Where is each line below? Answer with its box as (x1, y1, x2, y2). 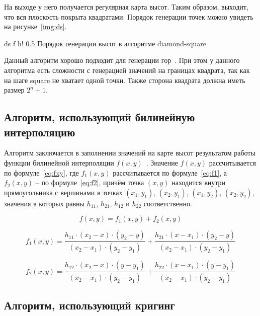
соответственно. (143, 198, 192, 208)
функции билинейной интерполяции (4, 157, 114, 168)
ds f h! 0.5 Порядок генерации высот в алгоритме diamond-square (4, 38, 206, 48)
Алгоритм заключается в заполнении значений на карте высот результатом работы (4, 147, 255, 158)
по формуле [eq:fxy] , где (4, 167, 79, 178)
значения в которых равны (4, 198, 84, 208)
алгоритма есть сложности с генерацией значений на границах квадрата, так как (4, 64, 250, 75)
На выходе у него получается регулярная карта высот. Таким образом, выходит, (4, 2, 248, 12)
